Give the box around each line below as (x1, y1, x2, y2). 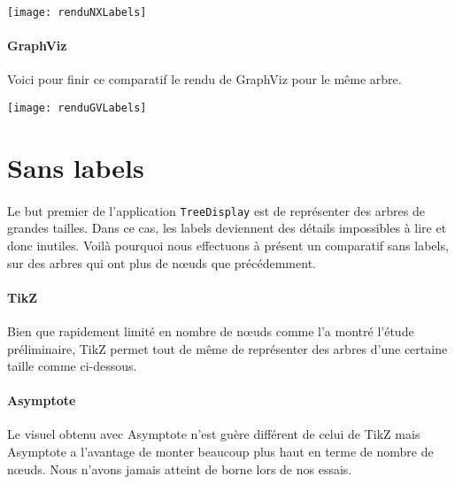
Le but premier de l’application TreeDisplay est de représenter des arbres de (7, 201, 425, 219)
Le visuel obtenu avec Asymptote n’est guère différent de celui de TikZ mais (7, 425, 420, 443)
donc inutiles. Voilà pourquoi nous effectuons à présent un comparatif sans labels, (7, 235, 449, 254)
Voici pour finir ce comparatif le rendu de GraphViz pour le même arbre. (7, 70, 402, 88)
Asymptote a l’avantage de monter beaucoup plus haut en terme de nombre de (7, 442, 434, 461)
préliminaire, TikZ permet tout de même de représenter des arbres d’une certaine (7, 339, 448, 357)
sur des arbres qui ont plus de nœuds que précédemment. (7, 253, 316, 272)
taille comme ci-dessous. (7, 357, 137, 375)
